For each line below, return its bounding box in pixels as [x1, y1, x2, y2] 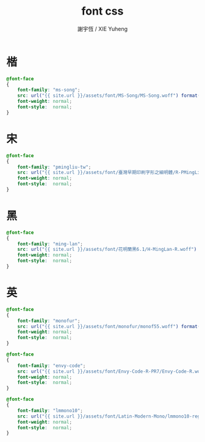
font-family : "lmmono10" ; [17, 407, 84, 413]
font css [81, 4, 124, 18]
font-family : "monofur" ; [17, 318, 81, 324]
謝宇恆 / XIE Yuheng [77, 25, 128, 32]
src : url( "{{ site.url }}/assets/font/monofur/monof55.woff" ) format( [17, 323, 201, 329]
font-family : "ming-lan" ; [17, 240, 84, 247]
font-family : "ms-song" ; [17, 87, 81, 93]
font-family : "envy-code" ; [17, 362, 86, 369]
